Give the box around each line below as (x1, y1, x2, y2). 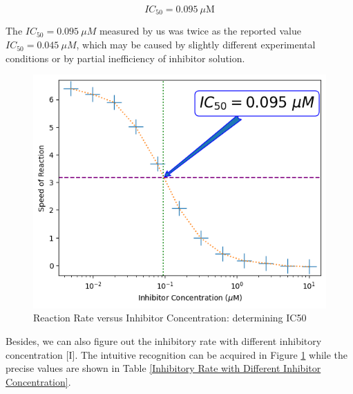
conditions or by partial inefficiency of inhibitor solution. (6, 50, 245, 65)
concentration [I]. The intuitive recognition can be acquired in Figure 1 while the (6, 347, 348, 362)
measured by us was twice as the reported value (99, 24, 301, 38)
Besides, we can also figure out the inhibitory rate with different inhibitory (6, 333, 322, 348)
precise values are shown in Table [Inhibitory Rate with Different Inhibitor (6, 361, 321, 375)
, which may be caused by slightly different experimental (76, 37, 316, 52)
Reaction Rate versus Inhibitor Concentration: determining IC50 (33, 310, 307, 325)
